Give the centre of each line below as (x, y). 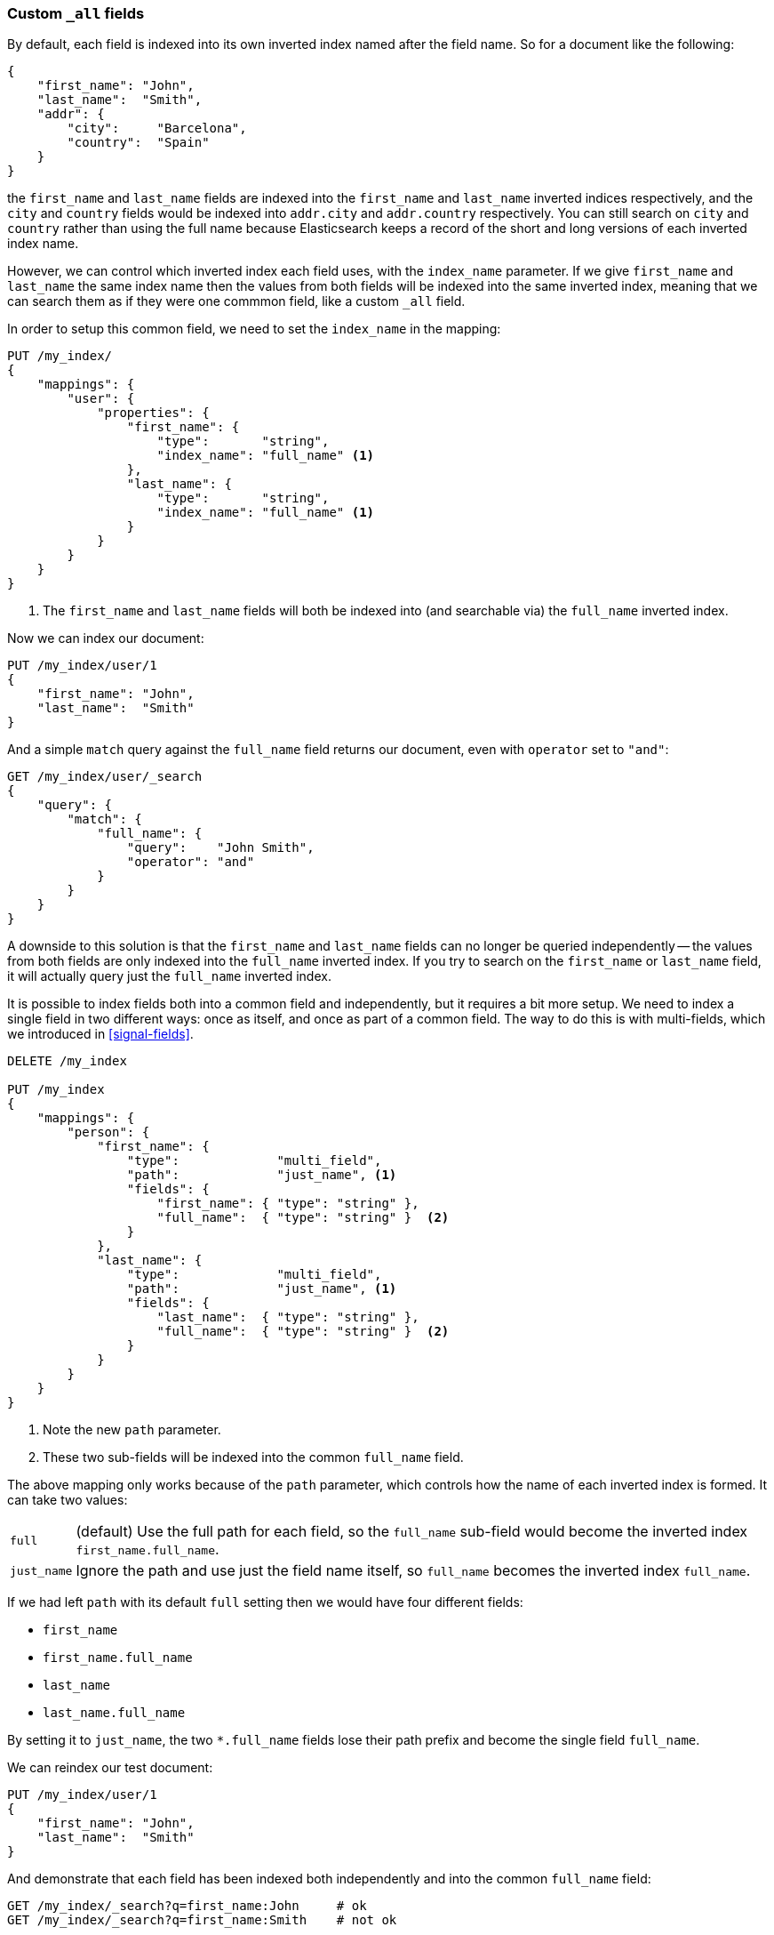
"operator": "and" (191, 862)
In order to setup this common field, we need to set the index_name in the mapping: (254, 329)
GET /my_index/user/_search (105, 777)
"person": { (108, 1132)
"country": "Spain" (138, 143)
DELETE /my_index (67, 1061)
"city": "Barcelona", (157, 128)
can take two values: (68, 1500)
